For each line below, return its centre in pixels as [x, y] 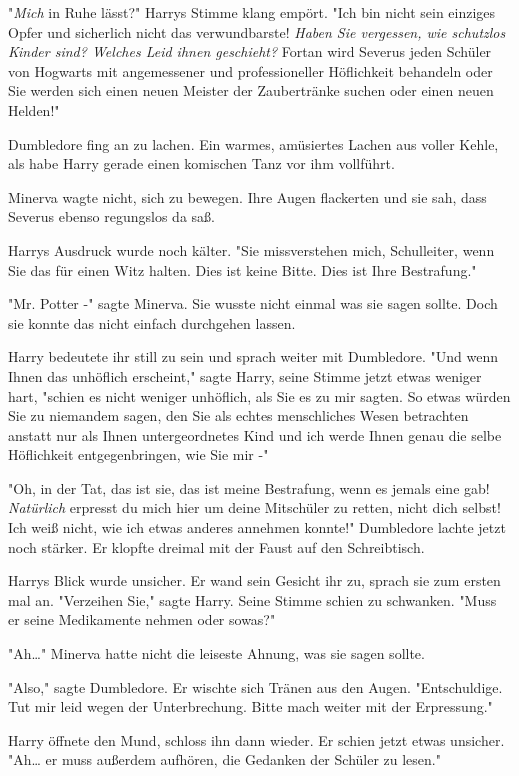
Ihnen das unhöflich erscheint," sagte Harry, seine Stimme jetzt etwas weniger [245, 375]
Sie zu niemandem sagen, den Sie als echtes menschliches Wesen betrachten [238, 415]
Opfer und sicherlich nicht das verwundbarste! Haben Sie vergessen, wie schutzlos [257, 31]
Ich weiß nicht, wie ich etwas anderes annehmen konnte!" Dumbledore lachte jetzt [257, 527]
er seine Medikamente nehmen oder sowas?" [142, 619]
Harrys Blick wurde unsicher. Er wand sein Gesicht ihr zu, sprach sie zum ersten [254, 580]
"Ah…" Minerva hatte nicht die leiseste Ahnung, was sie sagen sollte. [216, 653]
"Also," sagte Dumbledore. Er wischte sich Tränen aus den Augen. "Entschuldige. [255, 686]
